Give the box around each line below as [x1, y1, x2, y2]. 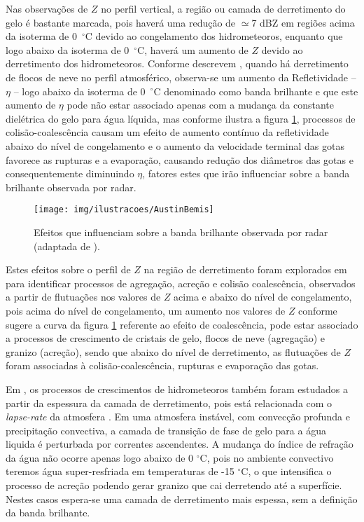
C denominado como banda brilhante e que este [153, 83, 358, 98]
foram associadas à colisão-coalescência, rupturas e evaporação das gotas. [6, 358, 319, 373]
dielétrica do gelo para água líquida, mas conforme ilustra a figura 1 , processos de [6, 111, 356, 125]
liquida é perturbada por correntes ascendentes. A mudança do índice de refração [6, 437, 353, 451]
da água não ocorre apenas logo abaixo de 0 [6, 450, 194, 465]
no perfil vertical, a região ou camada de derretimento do [101, 1, 346, 15]
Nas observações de [6, 1, 88, 15]
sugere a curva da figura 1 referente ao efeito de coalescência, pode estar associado [6, 317, 358, 331]
